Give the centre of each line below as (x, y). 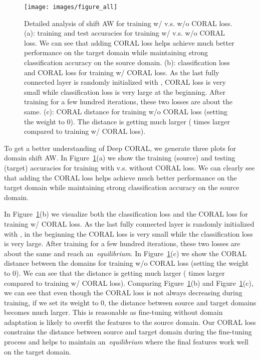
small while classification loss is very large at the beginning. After (125, 92)
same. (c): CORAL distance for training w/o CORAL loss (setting (126, 111)
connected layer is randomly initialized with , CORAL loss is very (125, 82)
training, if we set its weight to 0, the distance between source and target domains (130, 302)
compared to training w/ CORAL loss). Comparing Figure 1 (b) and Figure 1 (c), (129, 283)
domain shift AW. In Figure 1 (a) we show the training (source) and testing (120, 158)
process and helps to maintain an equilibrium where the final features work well (126, 342)
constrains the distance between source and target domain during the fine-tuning (128, 332)
